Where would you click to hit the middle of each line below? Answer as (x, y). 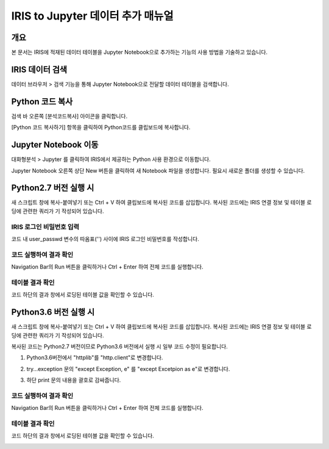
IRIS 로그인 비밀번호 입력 (45, 227)
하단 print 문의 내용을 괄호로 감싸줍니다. (74, 380)
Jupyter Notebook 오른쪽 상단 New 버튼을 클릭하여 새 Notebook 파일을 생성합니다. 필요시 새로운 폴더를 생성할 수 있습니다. (158, 170)
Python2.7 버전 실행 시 (53, 188)
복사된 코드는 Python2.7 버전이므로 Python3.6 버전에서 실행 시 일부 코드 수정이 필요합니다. (119, 346)
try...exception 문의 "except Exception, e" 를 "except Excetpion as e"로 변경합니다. (128, 368)
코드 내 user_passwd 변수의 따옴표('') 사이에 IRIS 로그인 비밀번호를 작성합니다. (105, 239)
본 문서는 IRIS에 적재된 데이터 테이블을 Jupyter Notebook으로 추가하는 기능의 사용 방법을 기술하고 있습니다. (140, 52)
